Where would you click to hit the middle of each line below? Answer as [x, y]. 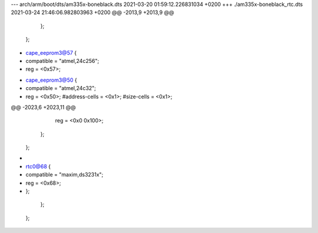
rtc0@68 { [38, 166]
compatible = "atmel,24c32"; [61, 88]
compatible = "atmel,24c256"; [62, 61]
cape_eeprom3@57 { [51, 52]
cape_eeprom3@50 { [51, 80]
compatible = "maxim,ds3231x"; [64, 175]
